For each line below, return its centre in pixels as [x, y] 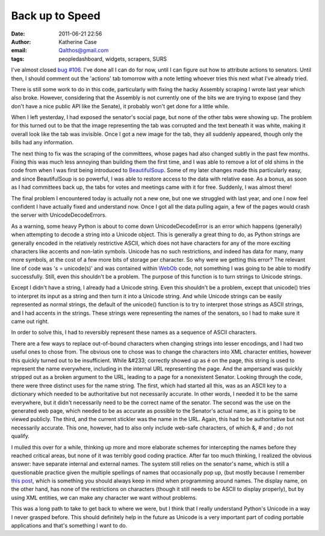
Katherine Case [78, 42]
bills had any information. [42, 143]
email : [19, 51]
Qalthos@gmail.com [84, 51]
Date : [18, 34]
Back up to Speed [56, 16]
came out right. [30, 321]
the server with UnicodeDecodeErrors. [59, 215]
